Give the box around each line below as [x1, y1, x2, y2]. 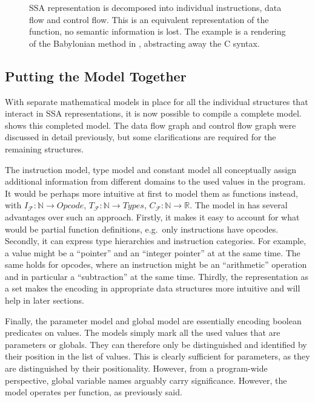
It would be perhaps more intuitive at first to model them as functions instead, [5, 186, 298, 199]
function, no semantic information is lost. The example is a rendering [29, 25, 286, 38]
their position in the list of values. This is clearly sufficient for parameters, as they [5, 350, 310, 363]
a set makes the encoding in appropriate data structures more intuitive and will [5, 282, 300, 295]
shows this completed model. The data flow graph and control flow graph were [5, 118, 296, 131]
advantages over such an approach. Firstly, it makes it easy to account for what [5, 210, 300, 223]
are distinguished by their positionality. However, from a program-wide [5, 362, 268, 375]
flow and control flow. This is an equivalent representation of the [29, 13, 269, 26]
